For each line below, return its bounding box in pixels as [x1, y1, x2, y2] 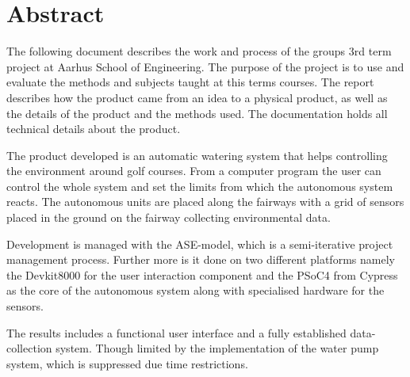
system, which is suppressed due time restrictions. [6, 355, 248, 371]
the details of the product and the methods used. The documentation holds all [6, 105, 388, 121]
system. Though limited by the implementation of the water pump [56, 340, 379, 356]
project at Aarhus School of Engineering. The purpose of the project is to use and [6, 58, 404, 74]
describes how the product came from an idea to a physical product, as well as [6, 89, 388, 105]
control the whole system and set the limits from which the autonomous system [6, 177, 393, 194]
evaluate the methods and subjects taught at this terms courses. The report [6, 74, 374, 90]
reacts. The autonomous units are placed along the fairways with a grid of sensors [6, 193, 404, 210]
